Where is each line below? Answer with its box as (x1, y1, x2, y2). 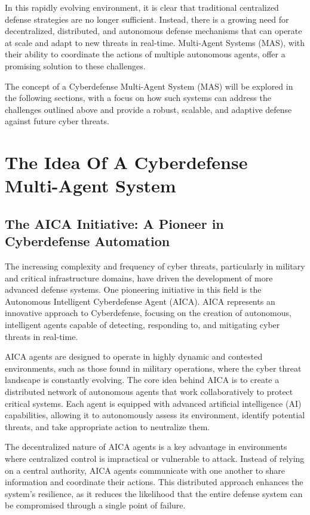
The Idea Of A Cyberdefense (5, 150, 248, 174)
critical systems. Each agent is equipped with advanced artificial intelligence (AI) (5, 397, 302, 409)
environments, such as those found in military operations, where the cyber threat (5, 361, 302, 374)
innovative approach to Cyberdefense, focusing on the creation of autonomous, (5, 306, 291, 319)
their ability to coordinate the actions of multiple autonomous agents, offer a (5, 48, 286, 60)
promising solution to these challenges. (5, 59, 146, 72)
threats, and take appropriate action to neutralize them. (5, 420, 210, 433)
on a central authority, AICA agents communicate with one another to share (5, 464, 285, 476)
